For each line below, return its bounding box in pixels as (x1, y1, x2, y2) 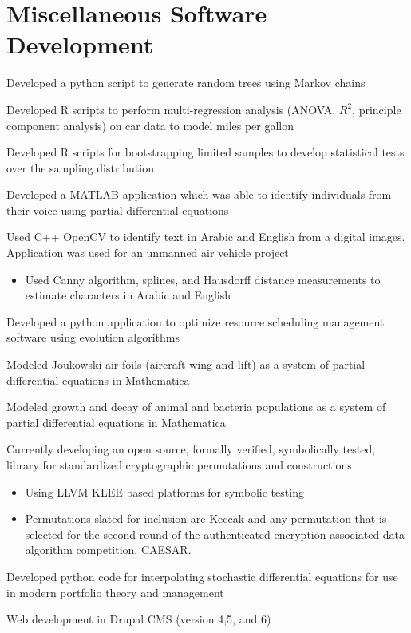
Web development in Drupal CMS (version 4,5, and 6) (6, 611, 271, 627)
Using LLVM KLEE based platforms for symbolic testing (25, 483, 304, 500)
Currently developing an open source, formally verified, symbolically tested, (6, 441, 376, 457)
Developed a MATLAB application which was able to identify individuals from (6, 186, 392, 203)
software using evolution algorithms (6, 329, 180, 346)
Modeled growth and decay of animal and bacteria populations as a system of (6, 398, 386, 415)
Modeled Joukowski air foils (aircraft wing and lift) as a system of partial (6, 356, 366, 373)
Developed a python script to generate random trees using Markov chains (6, 74, 366, 91)
